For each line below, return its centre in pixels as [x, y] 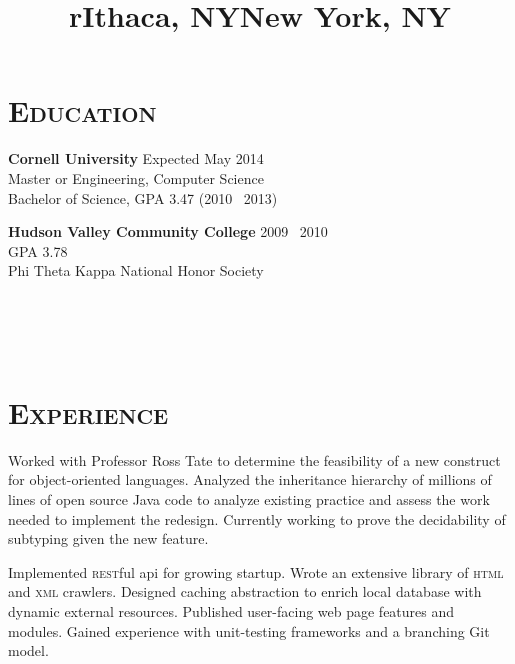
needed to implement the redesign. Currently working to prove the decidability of [257, 518]
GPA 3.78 [38, 250]
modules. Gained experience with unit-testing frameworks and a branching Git [249, 630]
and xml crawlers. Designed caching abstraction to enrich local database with [245, 591]
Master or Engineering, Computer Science [136, 177]
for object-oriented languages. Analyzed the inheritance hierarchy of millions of [250, 479]
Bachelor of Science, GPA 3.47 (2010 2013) [143, 197]
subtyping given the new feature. [108, 538]
